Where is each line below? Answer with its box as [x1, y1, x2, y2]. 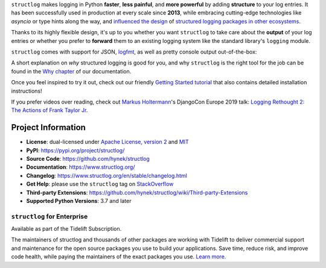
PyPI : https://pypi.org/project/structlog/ [26, 146, 125, 154]
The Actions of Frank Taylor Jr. [11, 107, 88, 114]
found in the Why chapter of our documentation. [11, 67, 132, 75]
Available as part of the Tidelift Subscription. [11, 225, 122, 232]
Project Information [11, 122, 86, 132]
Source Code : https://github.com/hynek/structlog [26, 155, 150, 162]
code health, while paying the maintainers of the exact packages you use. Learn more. [11, 253, 226, 260]
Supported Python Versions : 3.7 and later [26, 197, 132, 204]
